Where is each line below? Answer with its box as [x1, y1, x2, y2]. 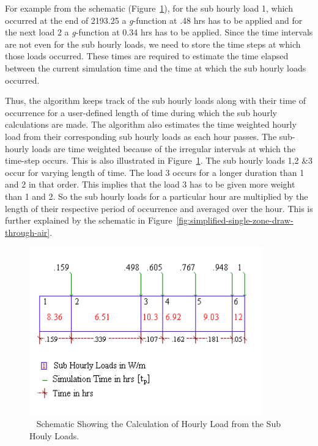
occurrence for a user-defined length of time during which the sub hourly [5, 106, 277, 119]
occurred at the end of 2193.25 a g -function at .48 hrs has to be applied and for [5, 13, 303, 26]
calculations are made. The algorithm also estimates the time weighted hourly [5, 118, 297, 131]
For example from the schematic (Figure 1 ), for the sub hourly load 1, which [5, 2, 293, 14]
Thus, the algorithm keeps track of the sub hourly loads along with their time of [5, 94, 306, 107]
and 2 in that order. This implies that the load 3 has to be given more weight [5, 178, 295, 191]
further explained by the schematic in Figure [5, 214, 172, 227]
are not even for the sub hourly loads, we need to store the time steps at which [5, 37, 301, 50]
